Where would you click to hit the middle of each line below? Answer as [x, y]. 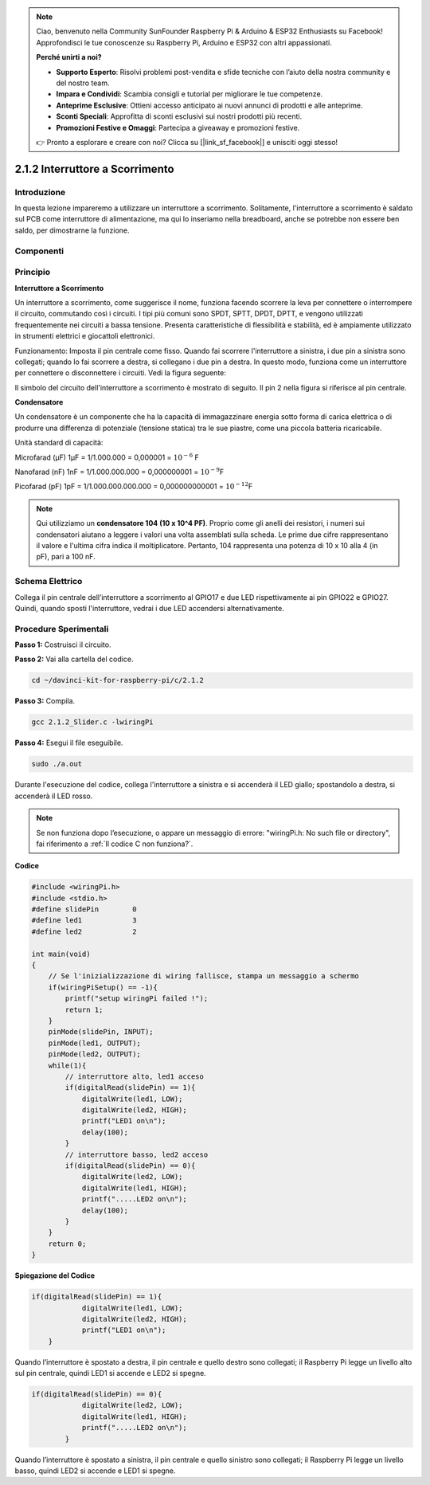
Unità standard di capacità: [59, 443]
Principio [33, 272]
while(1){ [67, 1065]
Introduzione [40, 192]
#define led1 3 [84, 921]
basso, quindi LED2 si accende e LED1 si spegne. [95, 1471]
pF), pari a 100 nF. [66, 557]
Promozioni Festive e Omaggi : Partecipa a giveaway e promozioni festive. [178, 127]
